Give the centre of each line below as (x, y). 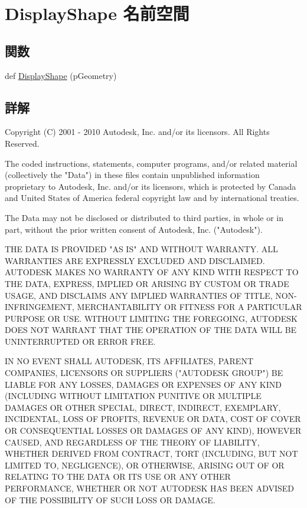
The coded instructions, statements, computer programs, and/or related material (151, 163)
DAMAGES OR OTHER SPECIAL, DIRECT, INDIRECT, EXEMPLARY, (143, 407)
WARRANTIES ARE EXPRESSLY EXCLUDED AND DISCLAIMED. (135, 260)
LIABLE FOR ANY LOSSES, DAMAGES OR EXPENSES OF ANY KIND (143, 384)
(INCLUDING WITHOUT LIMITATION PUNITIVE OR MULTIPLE (133, 396)
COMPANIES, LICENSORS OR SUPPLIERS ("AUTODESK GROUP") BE (144, 373)
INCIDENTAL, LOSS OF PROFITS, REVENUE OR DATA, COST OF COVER (153, 419)
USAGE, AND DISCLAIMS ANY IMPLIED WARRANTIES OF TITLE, (139, 295)
